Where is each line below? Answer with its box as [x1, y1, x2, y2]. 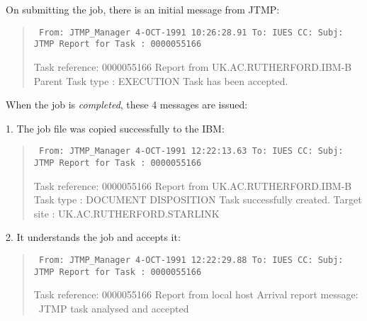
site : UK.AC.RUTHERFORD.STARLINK [33, 205, 220, 220]
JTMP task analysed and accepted [38, 300, 189, 315]
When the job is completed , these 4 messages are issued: [6, 97, 248, 112]
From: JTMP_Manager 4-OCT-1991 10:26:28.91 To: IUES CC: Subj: [38, 27, 344, 38]
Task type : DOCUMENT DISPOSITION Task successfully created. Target [33, 192, 362, 207]
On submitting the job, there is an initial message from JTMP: [6, 2, 280, 16]
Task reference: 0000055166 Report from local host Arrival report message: [33, 287, 358, 302]
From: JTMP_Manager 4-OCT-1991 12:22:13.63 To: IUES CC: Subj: [38, 146, 344, 157]
